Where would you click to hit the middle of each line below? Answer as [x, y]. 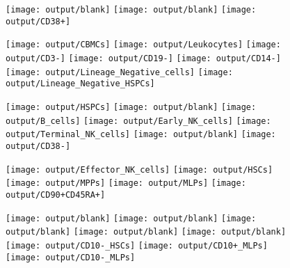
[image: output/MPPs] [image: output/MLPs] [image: [126, 183]
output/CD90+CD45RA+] [56, 195]
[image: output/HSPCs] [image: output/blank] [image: [131, 107]
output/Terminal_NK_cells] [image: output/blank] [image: [141, 135]
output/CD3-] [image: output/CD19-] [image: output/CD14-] [143, 58]
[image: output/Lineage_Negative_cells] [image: [119, 72]
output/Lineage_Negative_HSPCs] [80, 84]
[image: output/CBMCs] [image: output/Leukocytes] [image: [143, 45]
